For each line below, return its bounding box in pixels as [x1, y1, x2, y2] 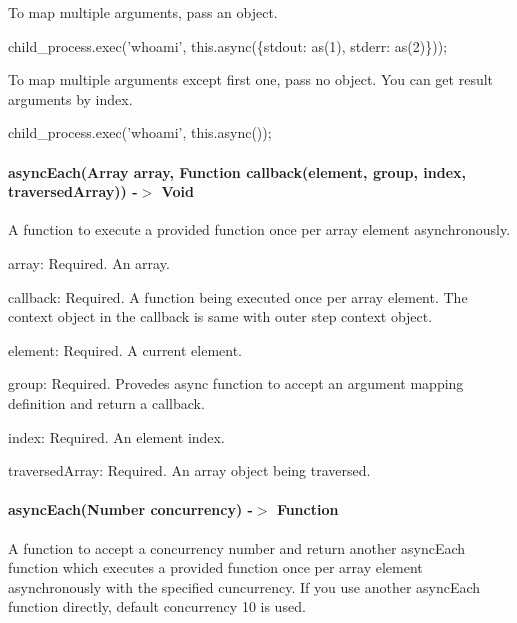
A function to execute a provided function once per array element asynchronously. [8, 219, 511, 240]
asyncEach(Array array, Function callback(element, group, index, [8, 161, 467, 182]
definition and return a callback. [8, 392, 205, 413]
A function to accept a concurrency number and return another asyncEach [8, 537, 466, 558]
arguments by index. [8, 88, 133, 109]
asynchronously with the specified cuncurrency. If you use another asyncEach [8, 576, 481, 597]
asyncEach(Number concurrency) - [8, 499, 253, 520]
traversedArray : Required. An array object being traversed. [8, 460, 371, 481]
